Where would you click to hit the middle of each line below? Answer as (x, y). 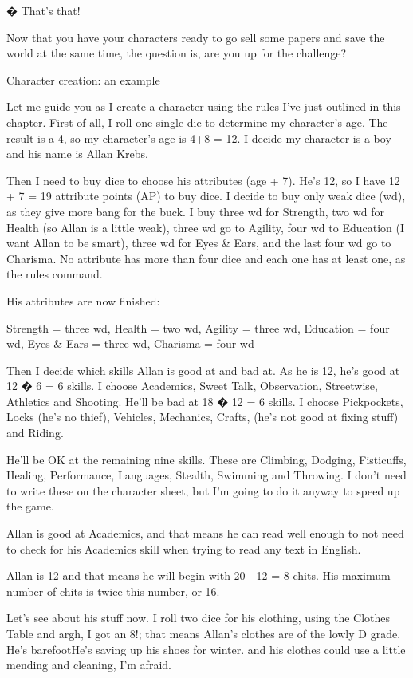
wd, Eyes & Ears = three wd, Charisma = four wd (130, 343)
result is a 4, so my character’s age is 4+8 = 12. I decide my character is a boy (199, 138)
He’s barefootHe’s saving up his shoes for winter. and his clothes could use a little (206, 649)
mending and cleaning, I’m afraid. (89, 665)
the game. (30, 506)
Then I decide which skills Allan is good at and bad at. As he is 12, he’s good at (203, 370)
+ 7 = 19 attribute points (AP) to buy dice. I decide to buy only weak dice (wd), (206, 196)
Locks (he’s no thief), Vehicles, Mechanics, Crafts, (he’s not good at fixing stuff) (203, 417)
